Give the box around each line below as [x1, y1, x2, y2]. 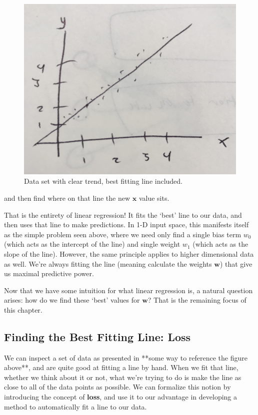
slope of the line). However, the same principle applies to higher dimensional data [4, 248, 254, 259]
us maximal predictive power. [4, 268, 94, 279]
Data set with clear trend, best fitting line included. [24, 176, 183, 186]
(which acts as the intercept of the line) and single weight [4, 239, 180, 249]
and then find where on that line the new [4, 192, 130, 203]
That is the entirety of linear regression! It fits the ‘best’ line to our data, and [4, 209, 242, 220]
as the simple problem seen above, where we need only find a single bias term [4, 229, 241, 239]
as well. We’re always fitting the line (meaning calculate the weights [4, 258, 212, 269]
